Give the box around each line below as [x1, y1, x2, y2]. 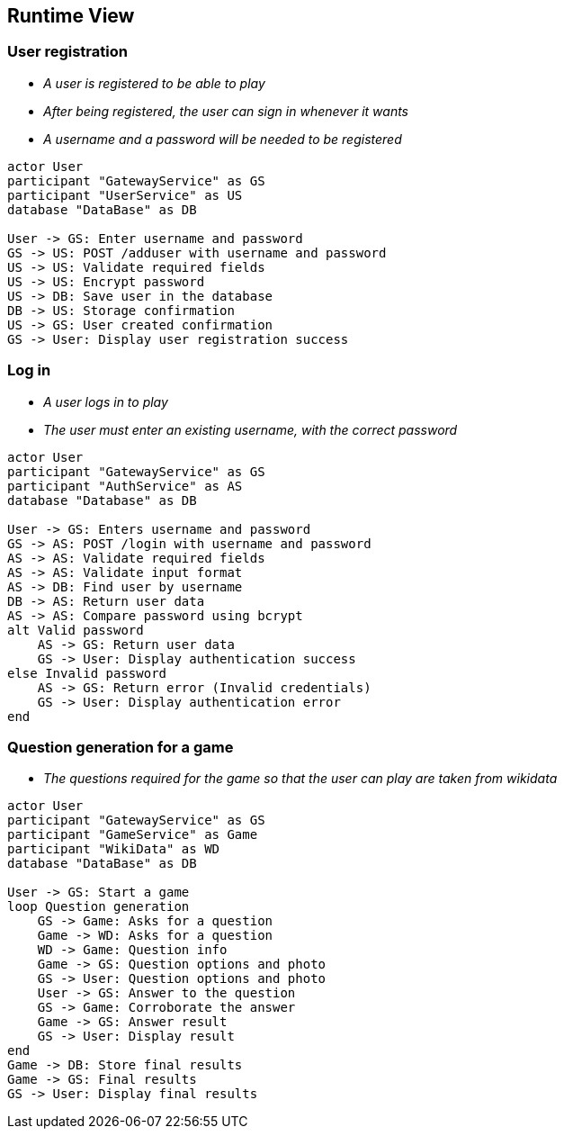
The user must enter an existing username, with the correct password [43, 421, 458, 437]
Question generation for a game [7, 737, 234, 756]
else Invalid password [7, 665, 167, 681]
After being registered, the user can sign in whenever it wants [43, 103, 408, 119]
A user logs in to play [43, 393, 168, 410]
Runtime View [7, 5, 135, 27]
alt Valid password [7, 622, 144, 637]
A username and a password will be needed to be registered [43, 131, 402, 147]
